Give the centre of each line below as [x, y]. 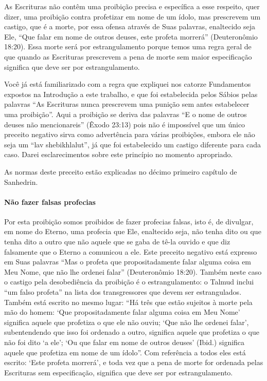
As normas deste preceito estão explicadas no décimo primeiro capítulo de [121, 171]
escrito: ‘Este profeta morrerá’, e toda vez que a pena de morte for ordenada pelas [134, 362]
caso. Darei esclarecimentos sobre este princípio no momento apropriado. [119, 154]
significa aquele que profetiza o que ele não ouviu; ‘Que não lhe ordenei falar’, [127, 322]
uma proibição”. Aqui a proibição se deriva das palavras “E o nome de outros [126, 114]
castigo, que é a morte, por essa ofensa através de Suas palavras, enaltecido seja [130, 26]
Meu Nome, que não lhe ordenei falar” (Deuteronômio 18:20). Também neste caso [133, 271]
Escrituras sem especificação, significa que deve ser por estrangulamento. [119, 372]
